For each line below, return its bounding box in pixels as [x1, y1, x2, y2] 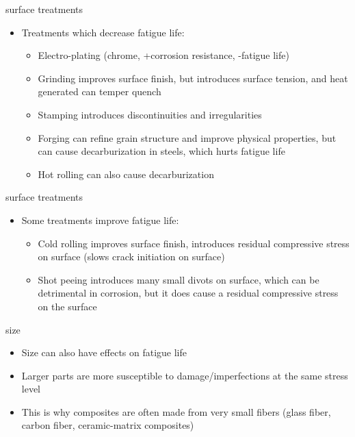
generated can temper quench [38, 84, 161, 99]
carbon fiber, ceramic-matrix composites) [21, 418, 194, 432]
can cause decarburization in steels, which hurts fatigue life [38, 144, 285, 158]
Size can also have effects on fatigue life [21, 345, 187, 360]
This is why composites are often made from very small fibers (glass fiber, [21, 404, 331, 419]
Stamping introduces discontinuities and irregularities [38, 107, 262, 121]
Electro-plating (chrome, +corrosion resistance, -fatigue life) [38, 48, 289, 62]
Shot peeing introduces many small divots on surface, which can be [38, 272, 319, 286]
